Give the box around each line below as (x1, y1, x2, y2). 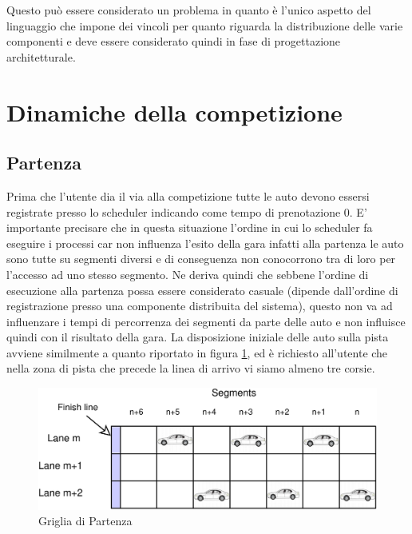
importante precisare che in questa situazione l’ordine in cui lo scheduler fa (6, 219, 373, 236)
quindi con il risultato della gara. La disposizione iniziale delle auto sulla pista (6, 329, 389, 345)
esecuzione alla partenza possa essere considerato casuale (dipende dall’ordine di (6, 281, 398, 298)
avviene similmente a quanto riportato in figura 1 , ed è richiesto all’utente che (6, 344, 388, 361)
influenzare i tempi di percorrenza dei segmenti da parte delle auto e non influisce (6, 313, 406, 329)
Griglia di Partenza (38, 512, 133, 529)
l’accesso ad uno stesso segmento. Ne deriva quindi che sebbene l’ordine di (6, 265, 369, 282)
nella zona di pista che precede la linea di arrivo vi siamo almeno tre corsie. (6, 360, 375, 377)
